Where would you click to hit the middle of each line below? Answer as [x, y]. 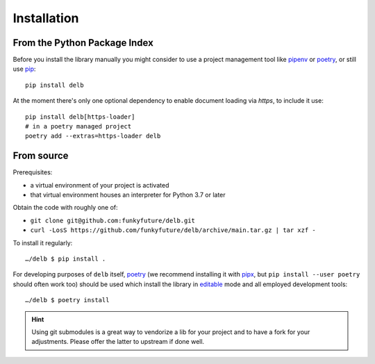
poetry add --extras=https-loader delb [93, 136]
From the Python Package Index [83, 43]
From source [41, 156]
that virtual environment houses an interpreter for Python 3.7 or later [128, 195]
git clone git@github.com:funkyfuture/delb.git [113, 220]
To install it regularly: [43, 242]
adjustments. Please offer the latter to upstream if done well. [118, 342]
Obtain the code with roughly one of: [65, 208]
